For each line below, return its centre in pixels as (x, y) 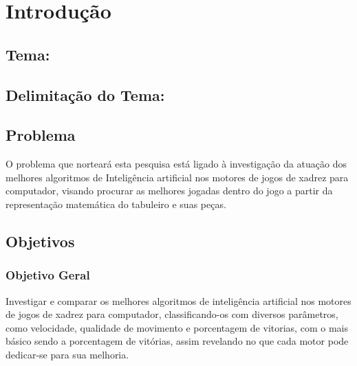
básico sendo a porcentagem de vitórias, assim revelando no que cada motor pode (177, 341)
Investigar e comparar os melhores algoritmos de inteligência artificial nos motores (178, 300)
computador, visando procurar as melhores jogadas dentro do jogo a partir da (169, 191)
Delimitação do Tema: (85, 94)
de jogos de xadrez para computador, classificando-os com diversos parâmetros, (172, 314)
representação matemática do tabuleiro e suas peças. (116, 204)
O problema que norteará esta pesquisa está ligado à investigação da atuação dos (176, 164)
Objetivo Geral (48, 275)
